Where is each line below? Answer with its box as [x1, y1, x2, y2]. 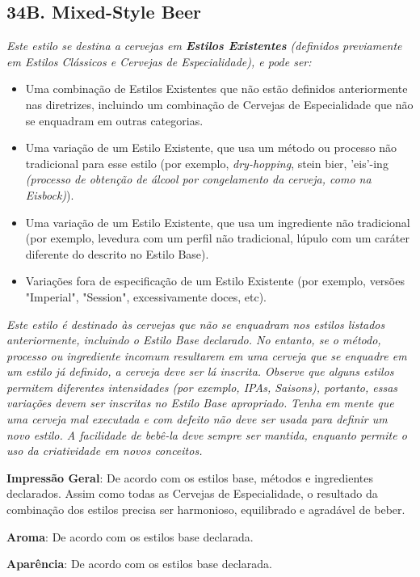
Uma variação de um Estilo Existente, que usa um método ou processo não [25, 139, 397, 156]
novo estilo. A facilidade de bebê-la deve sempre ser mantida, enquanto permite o [6, 426, 407, 443]
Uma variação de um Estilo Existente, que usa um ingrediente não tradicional [25, 213, 410, 230]
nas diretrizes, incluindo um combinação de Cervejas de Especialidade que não [25, 95, 414, 112]
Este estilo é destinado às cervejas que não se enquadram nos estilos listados [6, 315, 385, 332]
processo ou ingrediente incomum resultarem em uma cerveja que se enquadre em [6, 347, 407, 364]
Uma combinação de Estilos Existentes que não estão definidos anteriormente [25, 80, 408, 97]
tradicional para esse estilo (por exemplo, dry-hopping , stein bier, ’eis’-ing [25, 154, 388, 171]
